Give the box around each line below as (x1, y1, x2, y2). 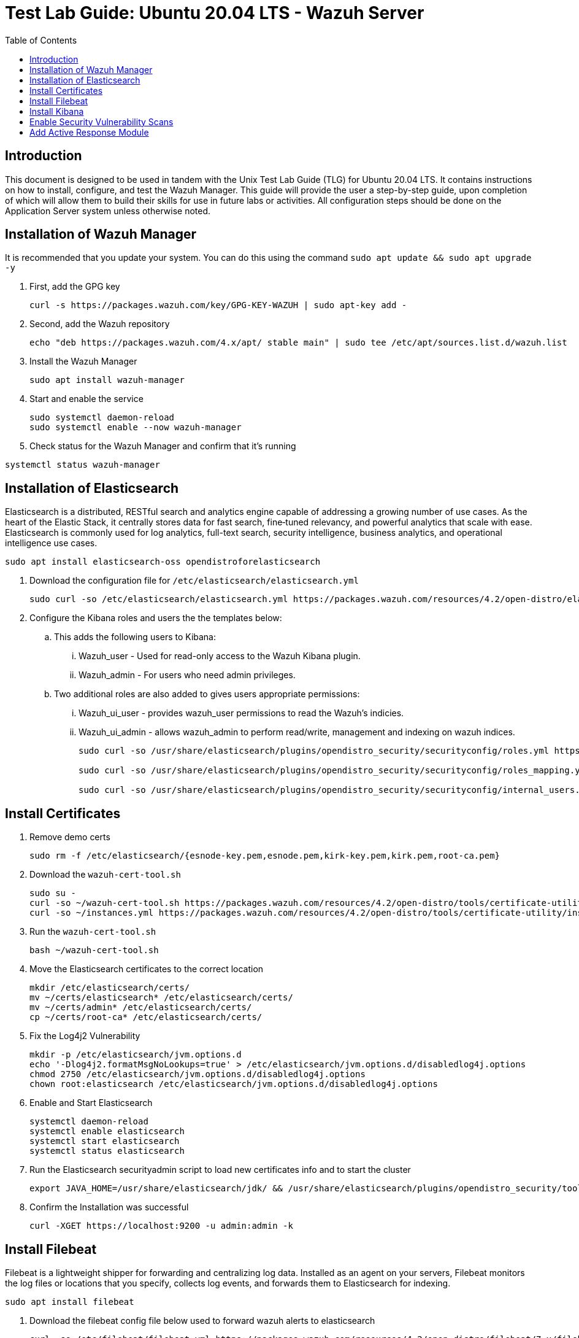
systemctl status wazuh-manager (5, 460, 160, 470)
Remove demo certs (29, 832, 110, 843)
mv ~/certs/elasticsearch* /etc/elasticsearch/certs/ (29, 992, 293, 1003)
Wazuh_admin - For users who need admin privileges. (79, 670, 296, 681)
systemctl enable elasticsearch (29, 1126, 185, 1137)
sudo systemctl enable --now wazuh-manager (29, 422, 242, 433)
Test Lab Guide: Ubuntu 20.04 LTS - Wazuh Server (5, 2, 424, 23)
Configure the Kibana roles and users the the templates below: (29, 613, 282, 624)
